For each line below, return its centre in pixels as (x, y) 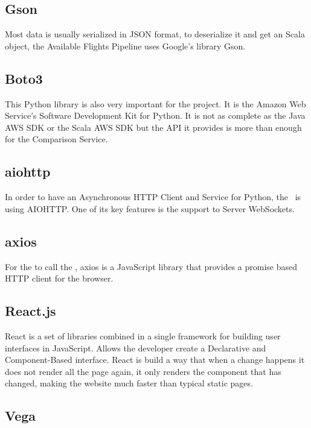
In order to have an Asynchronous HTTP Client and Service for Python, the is (153, 197)
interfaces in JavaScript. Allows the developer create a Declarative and (136, 348)
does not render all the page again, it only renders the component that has (143, 371)
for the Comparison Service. (56, 139)
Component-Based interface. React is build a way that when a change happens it (155, 360)
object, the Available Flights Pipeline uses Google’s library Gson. (125, 46)
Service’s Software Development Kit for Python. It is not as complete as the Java (155, 115)
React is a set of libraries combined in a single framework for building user (143, 335)
